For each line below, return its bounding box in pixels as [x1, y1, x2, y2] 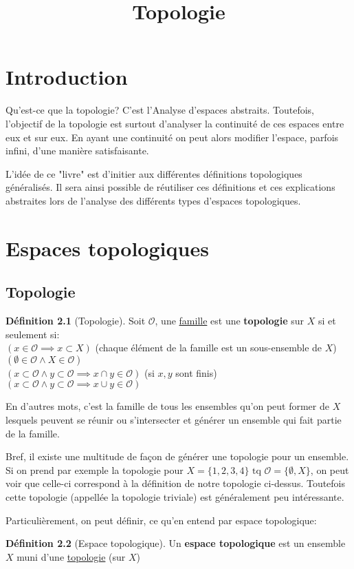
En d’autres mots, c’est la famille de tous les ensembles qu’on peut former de [5, 399, 329, 413]
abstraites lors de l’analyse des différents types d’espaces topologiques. [5, 193, 301, 207]
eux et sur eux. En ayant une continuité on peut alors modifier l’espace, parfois [5, 130, 339, 144]
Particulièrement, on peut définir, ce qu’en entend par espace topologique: [5, 513, 317, 527]
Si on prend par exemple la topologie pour [5, 462, 184, 477]
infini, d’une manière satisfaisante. [5, 143, 149, 158]
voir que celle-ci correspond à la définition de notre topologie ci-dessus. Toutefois [5, 476, 346, 490]
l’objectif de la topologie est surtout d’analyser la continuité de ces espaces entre [5, 116, 344, 130]
